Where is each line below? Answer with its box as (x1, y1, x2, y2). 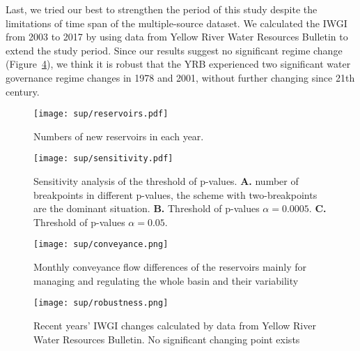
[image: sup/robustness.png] (33, 298, 169, 308)
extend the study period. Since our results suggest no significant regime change (6, 43, 343, 57)
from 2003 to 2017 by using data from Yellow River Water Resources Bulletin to (6, 29, 348, 44)
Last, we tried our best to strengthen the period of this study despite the (6, 2, 318, 16)
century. (6, 84, 40, 98)
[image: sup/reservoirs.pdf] (33, 109, 169, 119)
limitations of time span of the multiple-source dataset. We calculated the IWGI (6, 15, 347, 30)
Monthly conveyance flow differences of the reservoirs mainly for (33, 260, 307, 274)
